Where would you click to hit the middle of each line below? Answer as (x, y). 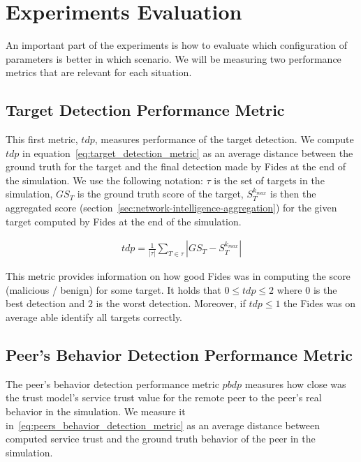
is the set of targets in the (269, 180)
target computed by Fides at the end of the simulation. (124, 221)
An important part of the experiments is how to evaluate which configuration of (177, 45)
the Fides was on (320, 303)
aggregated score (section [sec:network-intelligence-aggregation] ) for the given (171, 208)
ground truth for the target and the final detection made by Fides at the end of (176, 166)
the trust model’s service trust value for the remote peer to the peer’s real (164, 397)
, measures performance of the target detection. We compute (224, 139)
